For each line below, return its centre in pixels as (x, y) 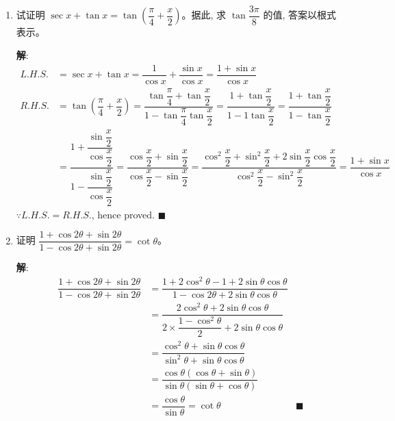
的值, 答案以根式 (300, 15)
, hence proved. (123, 214)
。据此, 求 (204, 15)
